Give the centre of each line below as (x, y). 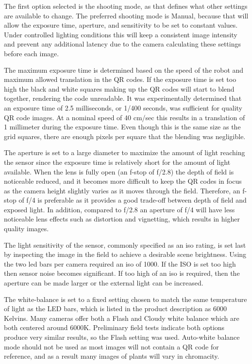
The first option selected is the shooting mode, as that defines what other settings (126, 6)
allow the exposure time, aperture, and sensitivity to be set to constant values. (121, 25)
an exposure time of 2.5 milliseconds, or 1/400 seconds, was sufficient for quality (123, 107)
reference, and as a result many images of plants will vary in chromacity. (112, 356)
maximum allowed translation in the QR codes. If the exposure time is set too (120, 79)
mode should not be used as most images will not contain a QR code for (111, 346)
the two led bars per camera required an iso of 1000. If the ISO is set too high (120, 263)
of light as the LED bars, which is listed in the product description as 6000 (115, 309)
